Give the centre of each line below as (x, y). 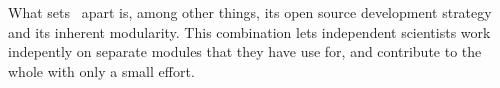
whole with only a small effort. (101, 70)
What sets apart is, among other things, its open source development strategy (250, 12)
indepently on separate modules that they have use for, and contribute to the (245, 51)
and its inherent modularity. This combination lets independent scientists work (249, 31)
